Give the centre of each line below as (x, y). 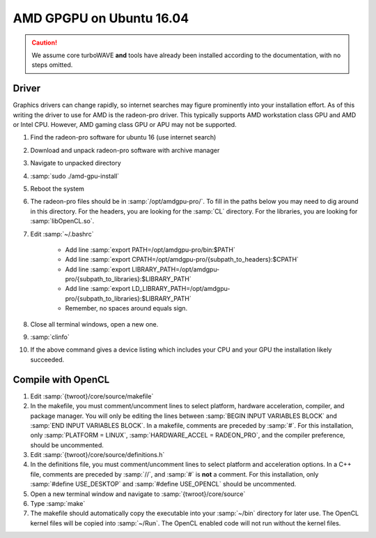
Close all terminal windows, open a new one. (94, 324)
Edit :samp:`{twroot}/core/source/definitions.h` (97, 455)
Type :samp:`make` (58, 504)
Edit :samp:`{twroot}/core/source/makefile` (92, 396)
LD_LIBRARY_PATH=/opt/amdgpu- (181, 289)
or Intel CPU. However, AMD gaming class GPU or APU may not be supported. (125, 125)
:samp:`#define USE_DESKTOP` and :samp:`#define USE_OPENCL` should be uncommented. (163, 484)
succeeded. (47, 359)
